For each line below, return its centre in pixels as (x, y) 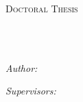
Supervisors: (31, 91)
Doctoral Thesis (42, 8)
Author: (22, 67)
